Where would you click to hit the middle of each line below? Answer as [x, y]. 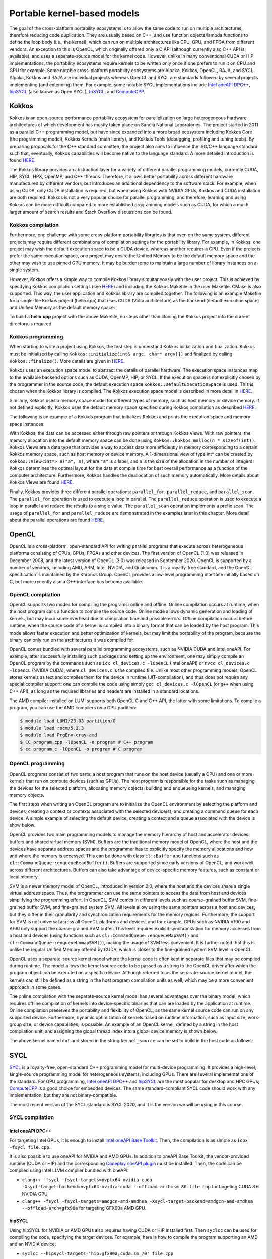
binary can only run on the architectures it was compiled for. [72, 640]
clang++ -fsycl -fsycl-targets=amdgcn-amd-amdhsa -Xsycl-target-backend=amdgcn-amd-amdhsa [138, 1201]
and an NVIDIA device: [33, 1244]
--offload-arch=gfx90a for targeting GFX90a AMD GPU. [84, 1208]
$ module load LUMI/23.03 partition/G [68, 721]
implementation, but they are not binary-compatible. [63, 1095]
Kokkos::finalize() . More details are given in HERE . [67, 361]
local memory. [24, 877]
